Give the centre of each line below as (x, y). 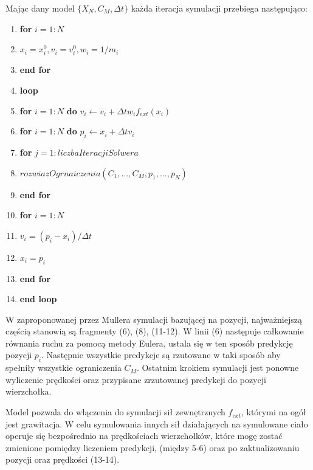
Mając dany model (40, 8)
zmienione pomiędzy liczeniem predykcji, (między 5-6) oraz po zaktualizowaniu (153, 447)
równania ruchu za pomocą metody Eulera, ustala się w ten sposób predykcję (149, 343)
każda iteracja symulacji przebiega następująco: (219, 8)
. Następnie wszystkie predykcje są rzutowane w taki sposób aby (161, 355)
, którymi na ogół (273, 412)
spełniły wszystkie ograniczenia (64, 368)
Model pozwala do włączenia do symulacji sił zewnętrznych (115, 412)
